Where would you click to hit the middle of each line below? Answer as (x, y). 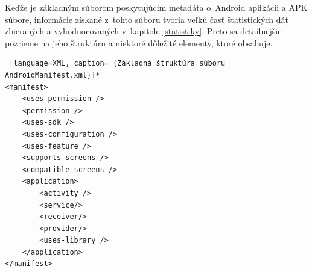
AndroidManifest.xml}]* (53, 75)
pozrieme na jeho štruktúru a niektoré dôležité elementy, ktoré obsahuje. (139, 42)
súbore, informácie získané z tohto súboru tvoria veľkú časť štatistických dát (147, 19)
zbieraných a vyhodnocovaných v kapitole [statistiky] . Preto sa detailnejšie (143, 31)
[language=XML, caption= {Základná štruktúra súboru (117, 63)
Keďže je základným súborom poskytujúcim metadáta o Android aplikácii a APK (156, 7)
